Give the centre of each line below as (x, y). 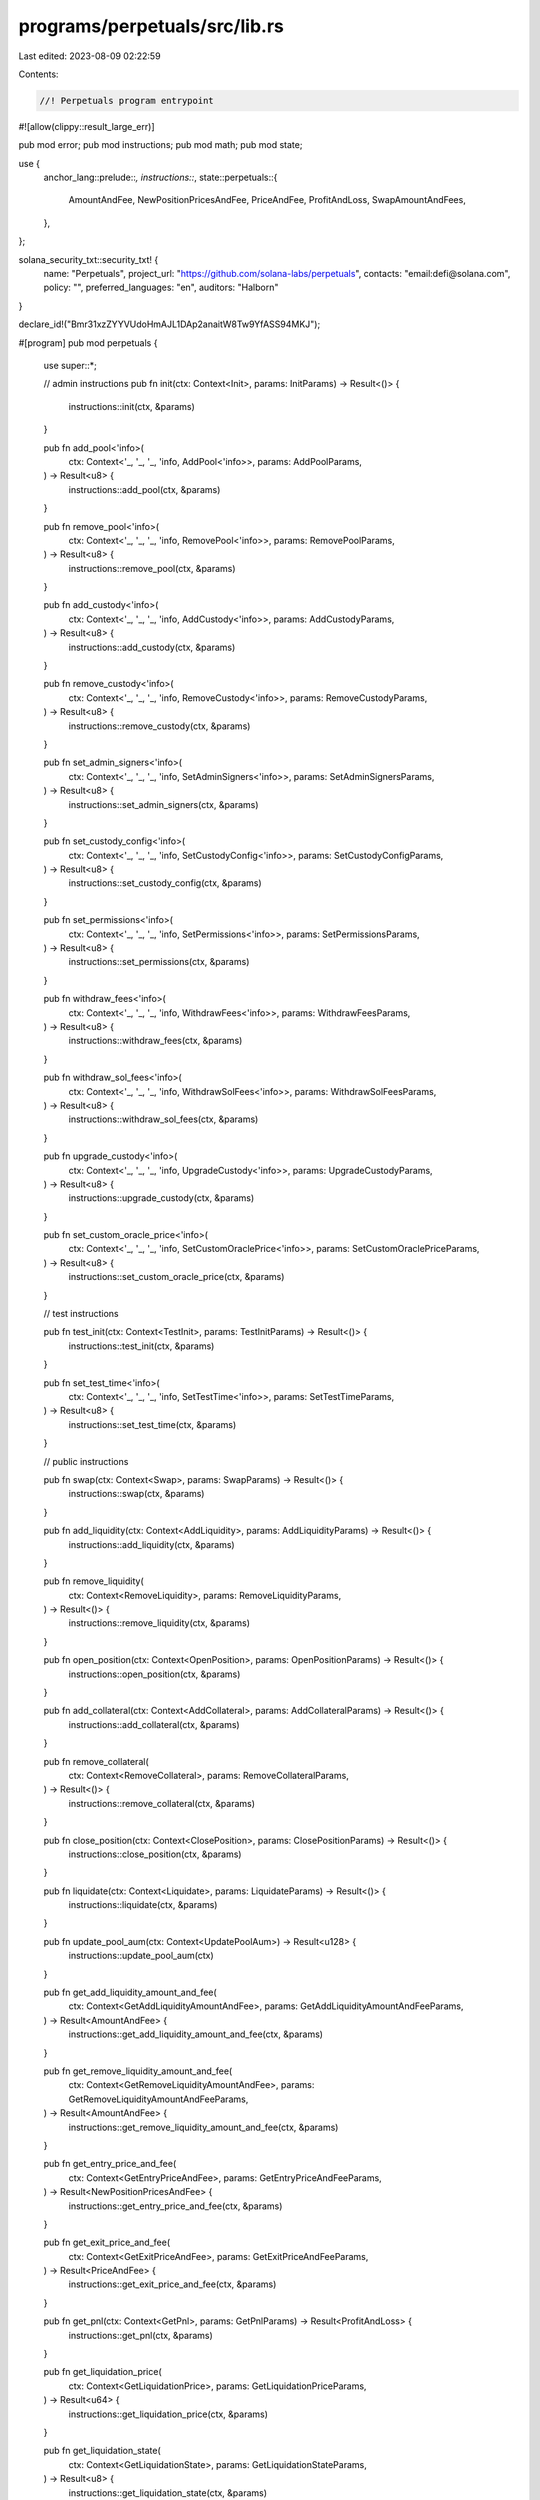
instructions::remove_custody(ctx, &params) (159, 726)
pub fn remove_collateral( (96, 1761)
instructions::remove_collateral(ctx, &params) (161, 1803)
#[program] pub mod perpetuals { (88, 342)
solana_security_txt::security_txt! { (88, 259)
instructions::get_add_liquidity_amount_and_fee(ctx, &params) (196, 2034)
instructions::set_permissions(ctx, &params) (159, 962)
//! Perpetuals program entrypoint (126, 100)
